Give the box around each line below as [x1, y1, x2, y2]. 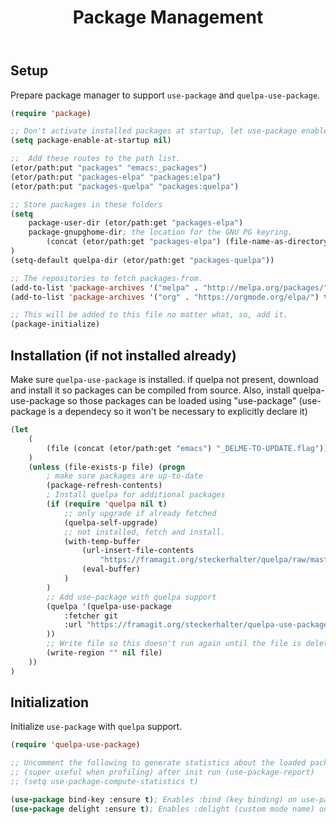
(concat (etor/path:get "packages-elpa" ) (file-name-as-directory [46, 237, 329, 247]
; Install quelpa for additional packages [46, 490, 226, 500]
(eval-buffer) [81, 564, 141, 575]
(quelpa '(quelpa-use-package [46, 601, 172, 611]
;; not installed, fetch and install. [63, 527, 226, 537]
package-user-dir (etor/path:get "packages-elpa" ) [28, 218, 244, 228]
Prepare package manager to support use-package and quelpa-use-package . [10, 89, 321, 101]
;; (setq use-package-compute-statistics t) [10, 777, 199, 787]
